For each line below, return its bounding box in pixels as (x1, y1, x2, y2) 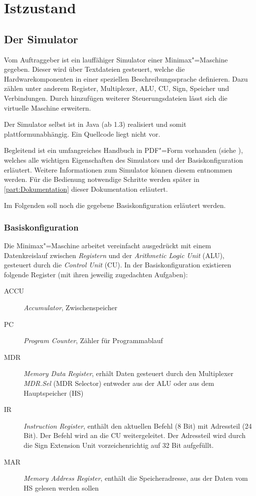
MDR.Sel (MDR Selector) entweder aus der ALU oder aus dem (24, 378, 214, 388)
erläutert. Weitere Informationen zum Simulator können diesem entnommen (4, 164, 232, 175)
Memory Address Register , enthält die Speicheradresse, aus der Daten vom (24, 473, 248, 483)
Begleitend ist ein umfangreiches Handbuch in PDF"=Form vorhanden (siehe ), (4, 145, 243, 155)
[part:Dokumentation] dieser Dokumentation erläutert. (4, 183, 168, 194)
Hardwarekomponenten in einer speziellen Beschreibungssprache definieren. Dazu (4, 73, 248, 84)
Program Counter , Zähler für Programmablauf (24, 335, 163, 346)
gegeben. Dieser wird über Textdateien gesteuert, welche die (4, 64, 185, 74)
